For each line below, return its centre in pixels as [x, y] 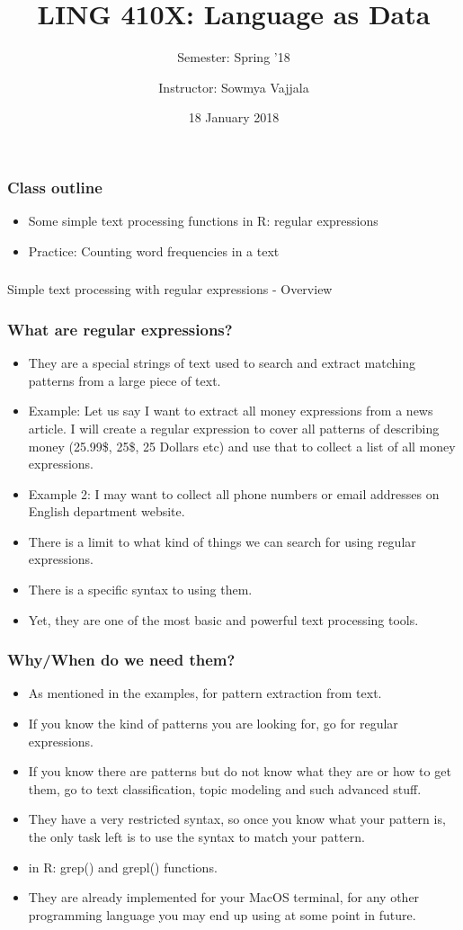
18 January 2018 [234, 117]
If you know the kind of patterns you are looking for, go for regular [213, 724]
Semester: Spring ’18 [234, 57]
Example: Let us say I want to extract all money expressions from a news [231, 411]
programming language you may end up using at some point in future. [222, 914]
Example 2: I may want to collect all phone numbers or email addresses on [234, 493]
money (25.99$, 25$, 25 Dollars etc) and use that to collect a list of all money [242, 446]
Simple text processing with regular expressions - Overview [170, 289]
